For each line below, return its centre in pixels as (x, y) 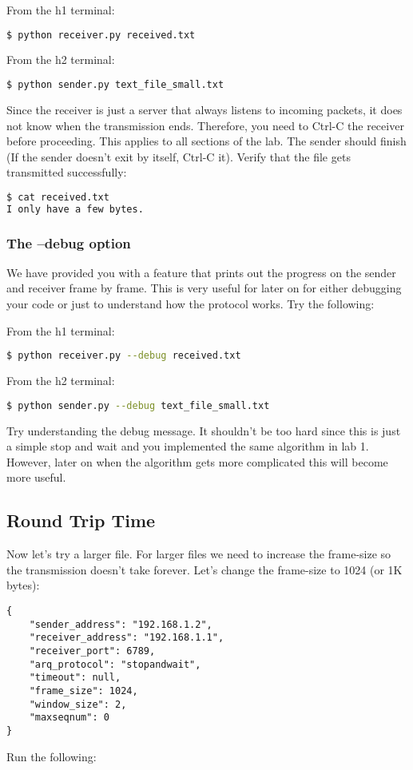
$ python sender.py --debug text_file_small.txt (138, 405)
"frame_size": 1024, (83, 691)
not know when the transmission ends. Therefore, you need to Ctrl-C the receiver (205, 125)
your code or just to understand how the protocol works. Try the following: (191, 304)
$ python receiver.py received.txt (101, 35)
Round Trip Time (81, 520)
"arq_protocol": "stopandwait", (115, 664)
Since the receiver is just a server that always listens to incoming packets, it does (205, 109)
